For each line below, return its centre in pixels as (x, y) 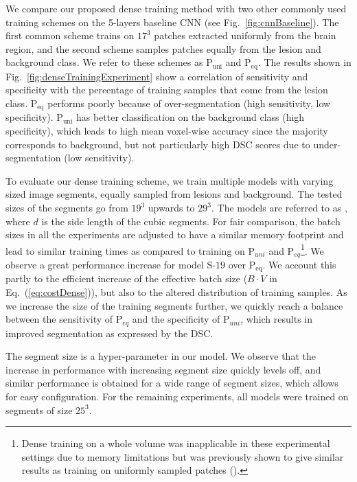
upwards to (171, 208)
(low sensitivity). (99, 158)
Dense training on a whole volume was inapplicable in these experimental (176, 443)
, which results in (277, 319)
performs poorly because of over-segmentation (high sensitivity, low (189, 103)
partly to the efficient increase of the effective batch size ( (127, 278)
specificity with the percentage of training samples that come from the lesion (167, 90)
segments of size (39, 410)
